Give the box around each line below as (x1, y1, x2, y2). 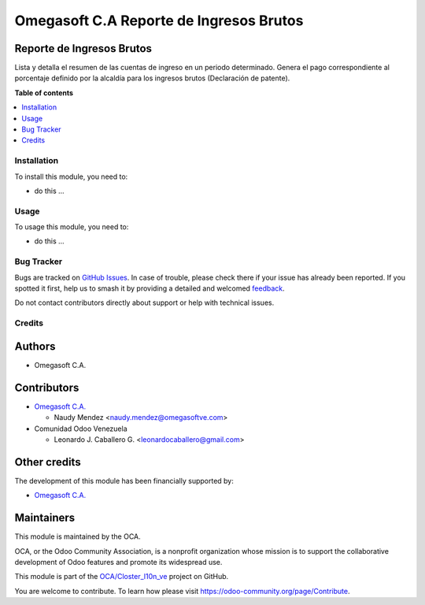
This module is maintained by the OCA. (14, 532, 141, 541)
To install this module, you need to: (14, 172, 128, 181)
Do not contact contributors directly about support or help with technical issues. (14, 298, 275, 307)
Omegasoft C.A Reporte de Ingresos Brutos (14, 12, 304, 29)
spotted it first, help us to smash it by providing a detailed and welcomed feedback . (14, 284, 285, 293)
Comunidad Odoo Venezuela (34, 424, 128, 433)
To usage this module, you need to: (14, 222, 129, 232)
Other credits (14, 455, 82, 469)
